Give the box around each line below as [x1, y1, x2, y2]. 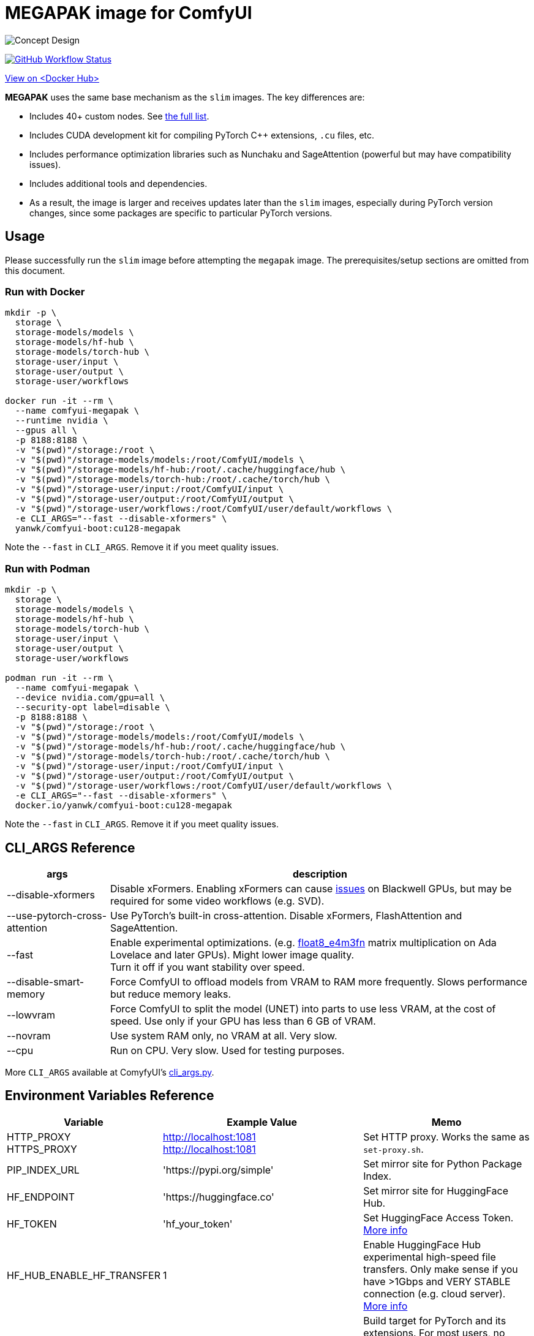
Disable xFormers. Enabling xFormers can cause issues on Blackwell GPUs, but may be [110, 882, 512, 895]
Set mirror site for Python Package [363, 1157, 522, 1170]
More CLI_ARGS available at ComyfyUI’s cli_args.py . [5, 1066, 214, 1077]
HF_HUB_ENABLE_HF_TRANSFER [7, 1269, 160, 1281]
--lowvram [7, 1008, 56, 1021]
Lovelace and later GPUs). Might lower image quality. [110, 948, 355, 961]
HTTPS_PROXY [7, 1142, 77, 1155]
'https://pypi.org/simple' [162, 1163, 274, 1176]
